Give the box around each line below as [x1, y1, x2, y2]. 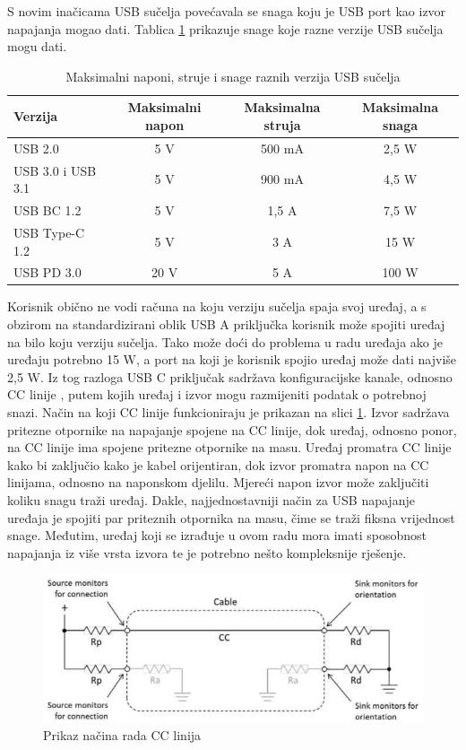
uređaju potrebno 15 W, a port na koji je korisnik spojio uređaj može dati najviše [7, 350, 457, 369]
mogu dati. [7, 37, 67, 56]
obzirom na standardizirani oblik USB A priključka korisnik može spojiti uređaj [7, 315, 445, 334]
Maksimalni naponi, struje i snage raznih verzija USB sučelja [65, 66, 401, 85]
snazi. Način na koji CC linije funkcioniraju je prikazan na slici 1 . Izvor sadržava [7, 403, 450, 422]
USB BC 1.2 [13, 201, 82, 220]
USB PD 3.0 [13, 263, 82, 282]
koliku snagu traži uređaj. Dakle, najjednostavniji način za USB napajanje [7, 491, 415, 509]
